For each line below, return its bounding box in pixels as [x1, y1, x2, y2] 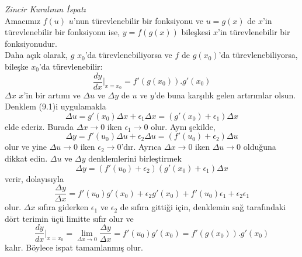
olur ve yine [5, 141, 47, 153]
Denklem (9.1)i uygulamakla [5, 100, 106, 112]
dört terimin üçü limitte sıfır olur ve [5, 212, 134, 224]
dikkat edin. [5, 152, 48, 164]
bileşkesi [181, 26, 211, 38]
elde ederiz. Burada [5, 120, 74, 132]
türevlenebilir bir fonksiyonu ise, [5, 26, 120, 38]
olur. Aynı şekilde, [151, 120, 216, 132]
